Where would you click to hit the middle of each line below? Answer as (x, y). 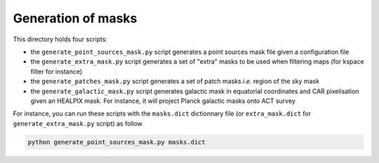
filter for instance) (56, 71)
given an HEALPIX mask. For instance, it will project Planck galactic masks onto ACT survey (163, 101)
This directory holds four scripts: (60, 39)
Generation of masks (75, 18)
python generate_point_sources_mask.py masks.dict (117, 142)
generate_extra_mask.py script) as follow (78, 123)
